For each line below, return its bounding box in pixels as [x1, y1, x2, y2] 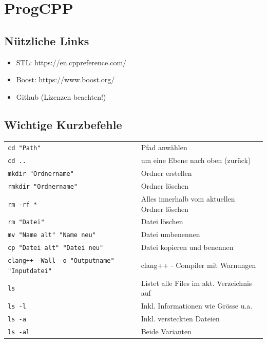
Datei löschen [141, 216, 183, 227]
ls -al [8, 328, 30, 336]
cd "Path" [8, 145, 41, 152]
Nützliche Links [4, 32, 89, 48]
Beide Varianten [141, 326, 192, 336]
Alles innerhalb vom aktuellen [141, 193, 235, 204]
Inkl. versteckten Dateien [141, 313, 220, 324]
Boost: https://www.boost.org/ [16, 74, 115, 85]
